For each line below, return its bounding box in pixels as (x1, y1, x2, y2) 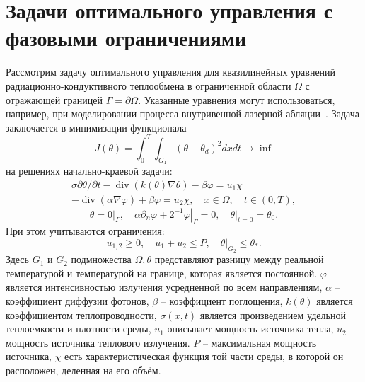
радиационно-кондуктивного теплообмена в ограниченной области (6, 78, 291, 93)
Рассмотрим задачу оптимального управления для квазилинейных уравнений (6, 64, 336, 79)
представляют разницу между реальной (154, 252, 324, 267)
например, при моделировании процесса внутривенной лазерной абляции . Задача (6, 106, 359, 121)
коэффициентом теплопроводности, (6, 307, 157, 322)
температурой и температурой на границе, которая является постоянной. (6, 265, 318, 280)
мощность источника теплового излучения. (6, 335, 190, 349)
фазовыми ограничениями (6, 23, 247, 52)
